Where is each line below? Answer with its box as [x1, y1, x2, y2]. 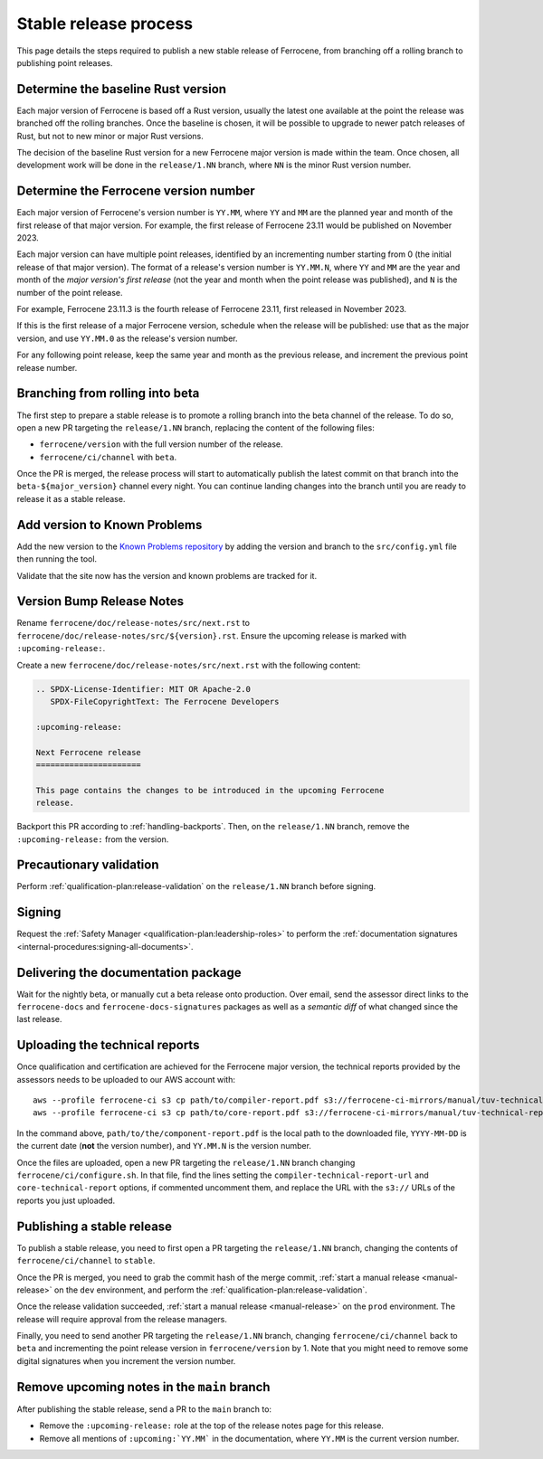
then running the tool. [16, 554, 98, 564]
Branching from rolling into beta [16, 385, 200, 402]
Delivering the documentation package [16, 964, 242, 981]
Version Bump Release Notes [16, 593, 185, 610]
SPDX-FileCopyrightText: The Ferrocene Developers [50, 696, 280, 706]
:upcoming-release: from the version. [16, 833, 169, 845]
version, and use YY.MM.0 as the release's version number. [16, 333, 238, 344]
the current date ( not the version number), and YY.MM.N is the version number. [16, 1141, 312, 1151]
